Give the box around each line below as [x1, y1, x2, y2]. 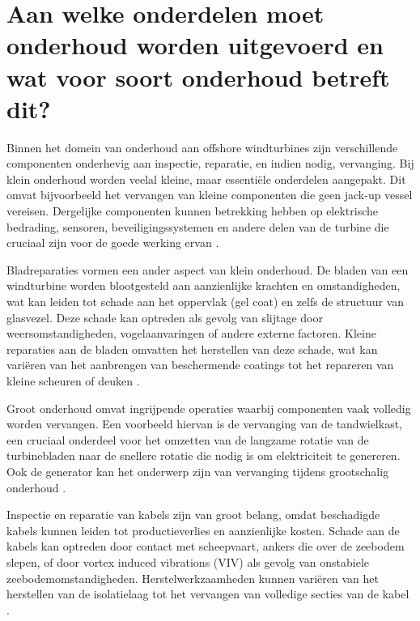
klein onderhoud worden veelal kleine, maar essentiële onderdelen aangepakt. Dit [6, 170, 406, 187]
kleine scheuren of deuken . [6, 372, 140, 389]
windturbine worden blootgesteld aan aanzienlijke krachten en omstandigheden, [6, 277, 401, 294]
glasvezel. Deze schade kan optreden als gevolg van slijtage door [6, 308, 323, 325]
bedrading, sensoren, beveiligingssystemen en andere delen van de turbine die [6, 218, 389, 235]
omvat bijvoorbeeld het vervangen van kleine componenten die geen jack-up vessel [6, 186, 413, 203]
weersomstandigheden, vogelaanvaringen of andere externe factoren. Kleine [6, 325, 376, 342]
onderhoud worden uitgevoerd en [6, 28, 384, 62]
